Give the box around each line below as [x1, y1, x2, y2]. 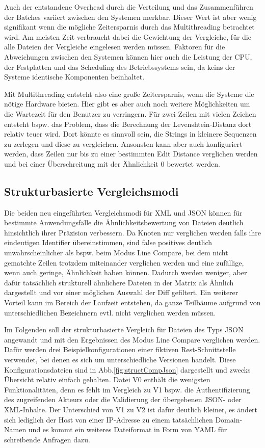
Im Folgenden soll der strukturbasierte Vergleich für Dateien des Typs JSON [4, 324, 244, 335]
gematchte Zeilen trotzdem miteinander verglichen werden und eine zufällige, [4, 257, 244, 268]
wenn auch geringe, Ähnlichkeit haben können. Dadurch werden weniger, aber [4, 267, 247, 278]
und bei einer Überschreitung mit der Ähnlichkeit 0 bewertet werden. [4, 158, 220, 169]
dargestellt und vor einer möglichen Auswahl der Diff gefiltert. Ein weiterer [4, 287, 238, 298]
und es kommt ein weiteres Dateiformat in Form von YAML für [28, 424, 227, 435]
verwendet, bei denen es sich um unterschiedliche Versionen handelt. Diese [4, 354, 236, 365]
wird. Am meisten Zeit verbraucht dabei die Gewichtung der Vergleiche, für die [4, 31, 251, 42]
